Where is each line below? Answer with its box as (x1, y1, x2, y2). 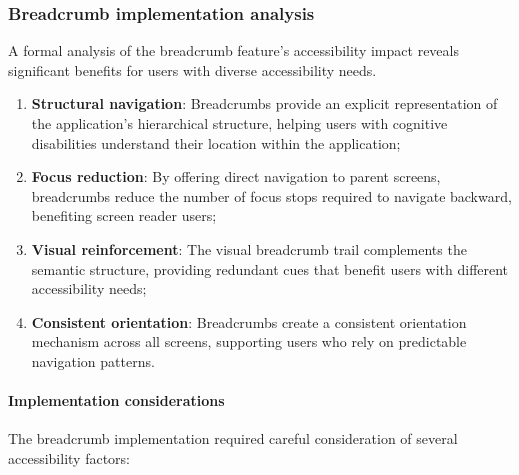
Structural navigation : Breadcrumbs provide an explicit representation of (31, 93, 498, 114)
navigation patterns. (31, 350, 155, 371)
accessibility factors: (8, 447, 130, 468)
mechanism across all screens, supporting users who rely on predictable (31, 331, 467, 352)
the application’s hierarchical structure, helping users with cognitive (31, 113, 448, 133)
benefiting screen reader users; (31, 205, 217, 226)
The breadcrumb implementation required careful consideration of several (8, 428, 458, 449)
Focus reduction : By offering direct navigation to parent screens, (31, 166, 441, 187)
